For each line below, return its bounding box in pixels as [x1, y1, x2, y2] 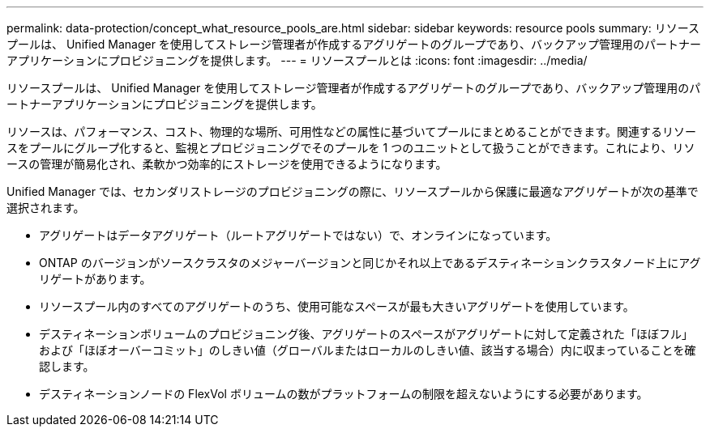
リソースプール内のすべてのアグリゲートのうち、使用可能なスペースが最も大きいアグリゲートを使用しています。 [39, 299, 635, 313]
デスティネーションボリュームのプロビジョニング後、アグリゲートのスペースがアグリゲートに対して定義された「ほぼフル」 [39, 327, 693, 341]
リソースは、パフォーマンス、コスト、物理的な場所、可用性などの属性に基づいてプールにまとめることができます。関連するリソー [6, 125, 696, 138]
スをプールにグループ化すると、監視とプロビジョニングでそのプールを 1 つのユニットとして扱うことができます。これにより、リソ [6, 141, 695, 155]
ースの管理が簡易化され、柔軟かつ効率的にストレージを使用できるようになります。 [6, 157, 447, 171]
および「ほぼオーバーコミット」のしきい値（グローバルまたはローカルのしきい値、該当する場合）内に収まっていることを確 [39, 343, 696, 357]
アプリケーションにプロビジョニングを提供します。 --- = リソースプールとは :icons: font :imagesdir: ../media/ [6, 53, 588, 67]
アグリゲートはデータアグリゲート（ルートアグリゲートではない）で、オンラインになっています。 [39, 228, 558, 242]
